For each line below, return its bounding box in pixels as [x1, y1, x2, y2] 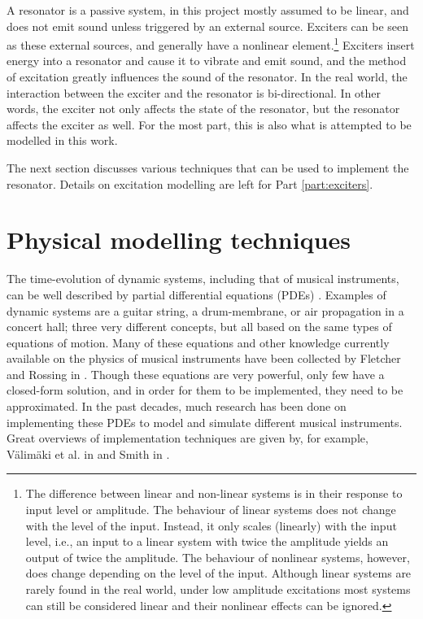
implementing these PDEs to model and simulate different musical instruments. [7, 413, 403, 430]
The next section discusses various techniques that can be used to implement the [7, 159, 409, 176]
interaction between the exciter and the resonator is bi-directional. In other [7, 84, 382, 101]
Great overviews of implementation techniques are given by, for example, [7, 429, 368, 447]
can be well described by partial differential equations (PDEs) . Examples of [7, 286, 386, 303]
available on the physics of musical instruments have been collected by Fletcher [7, 350, 401, 367]
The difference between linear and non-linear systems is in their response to [25, 485, 403, 502]
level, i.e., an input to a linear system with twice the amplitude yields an [25, 533, 389, 550]
